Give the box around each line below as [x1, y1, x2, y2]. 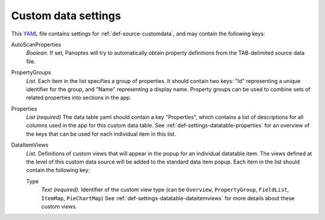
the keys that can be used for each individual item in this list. [26, 130, 176, 138]
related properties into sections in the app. [26, 94, 132, 102]
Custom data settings [11, 9, 122, 22]
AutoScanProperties [11, 41, 61, 48]
